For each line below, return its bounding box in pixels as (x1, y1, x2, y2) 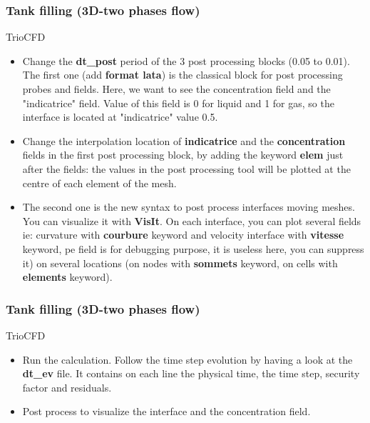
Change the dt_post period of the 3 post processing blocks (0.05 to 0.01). (22, 53, 350, 68)
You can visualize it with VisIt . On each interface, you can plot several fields (22, 213, 361, 228)
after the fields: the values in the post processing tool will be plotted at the (22, 161, 351, 176)
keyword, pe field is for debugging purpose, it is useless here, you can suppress (22, 241, 364, 256)
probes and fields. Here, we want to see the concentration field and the (22, 81, 331, 96)
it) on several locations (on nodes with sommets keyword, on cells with (22, 255, 338, 270)
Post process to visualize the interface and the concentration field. (22, 404, 311, 419)
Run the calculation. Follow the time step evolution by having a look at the (22, 352, 353, 367)
